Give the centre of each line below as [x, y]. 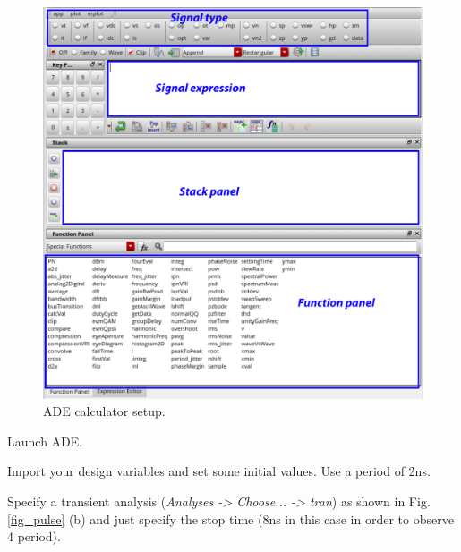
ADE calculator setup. [104, 411]
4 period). [34, 536]
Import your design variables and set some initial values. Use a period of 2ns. [219, 471]
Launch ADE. [45, 441]
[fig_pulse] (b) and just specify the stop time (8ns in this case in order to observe [230, 518]
